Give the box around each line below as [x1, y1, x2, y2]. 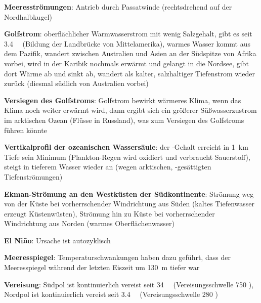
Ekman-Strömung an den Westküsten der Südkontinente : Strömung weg [4, 188, 254, 199]
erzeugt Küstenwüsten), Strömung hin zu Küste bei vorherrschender [4, 208, 215, 219]
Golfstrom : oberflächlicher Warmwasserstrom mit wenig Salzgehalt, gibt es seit [4, 28, 252, 39]
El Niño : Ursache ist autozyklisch [4, 235, 111, 245]
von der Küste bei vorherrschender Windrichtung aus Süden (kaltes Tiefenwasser [4, 198, 255, 209]
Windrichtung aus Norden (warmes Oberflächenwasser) [4, 218, 175, 229]
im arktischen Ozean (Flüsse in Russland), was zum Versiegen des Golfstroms [4, 114, 244, 125]
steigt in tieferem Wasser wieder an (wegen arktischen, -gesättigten [4, 161, 211, 172]
